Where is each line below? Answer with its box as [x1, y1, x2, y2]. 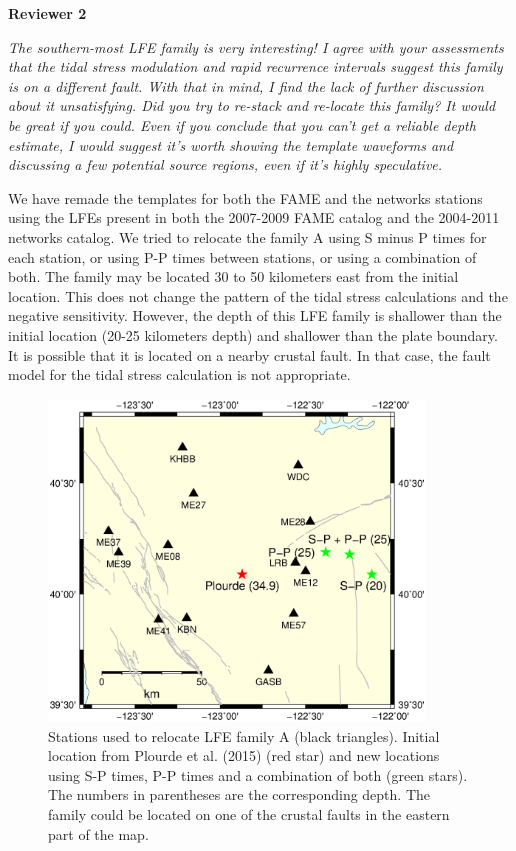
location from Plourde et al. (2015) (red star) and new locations [48, 745, 440, 766]
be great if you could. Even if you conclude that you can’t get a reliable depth [8, 114, 476, 135]
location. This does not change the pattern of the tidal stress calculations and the [8, 285, 508, 306]
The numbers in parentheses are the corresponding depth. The [48, 784, 431, 805]
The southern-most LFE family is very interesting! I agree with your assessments [8, 36, 504, 57]
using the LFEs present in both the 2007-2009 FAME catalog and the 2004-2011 [8, 207, 500, 228]
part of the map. [48, 823, 149, 844]
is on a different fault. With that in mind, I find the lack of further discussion [8, 75, 484, 96]
